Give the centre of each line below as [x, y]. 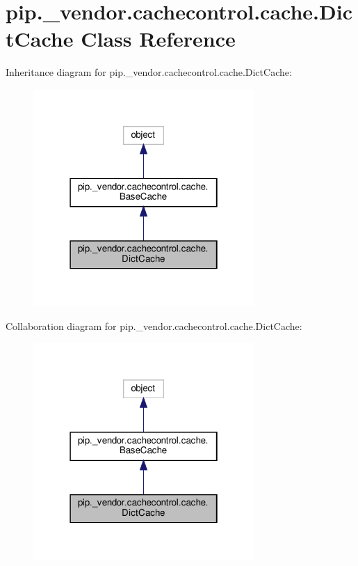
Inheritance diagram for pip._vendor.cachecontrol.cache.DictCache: [149, 72]
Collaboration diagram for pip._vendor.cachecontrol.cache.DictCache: [154, 325]
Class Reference [158, 39]
